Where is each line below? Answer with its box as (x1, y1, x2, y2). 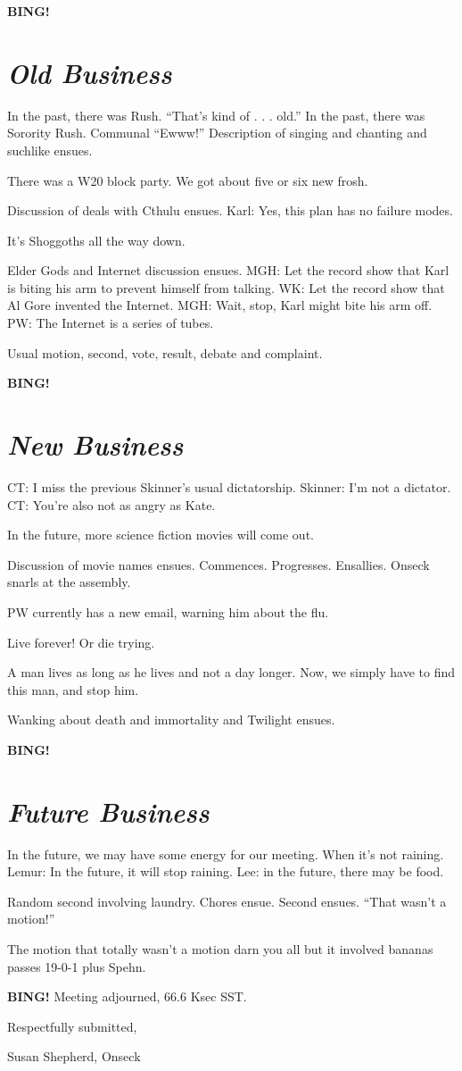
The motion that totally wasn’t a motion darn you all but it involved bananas (7, 940, 433, 958)
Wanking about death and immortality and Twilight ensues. (7, 710, 335, 729)
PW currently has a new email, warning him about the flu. (7, 602, 329, 621)
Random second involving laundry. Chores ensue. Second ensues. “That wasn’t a (7, 891, 447, 910)
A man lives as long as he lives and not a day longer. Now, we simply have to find (7, 663, 456, 682)
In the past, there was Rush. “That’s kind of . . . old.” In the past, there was (7, 105, 425, 124)
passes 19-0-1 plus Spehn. (7, 957, 146, 975)
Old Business (7, 54, 172, 91)
